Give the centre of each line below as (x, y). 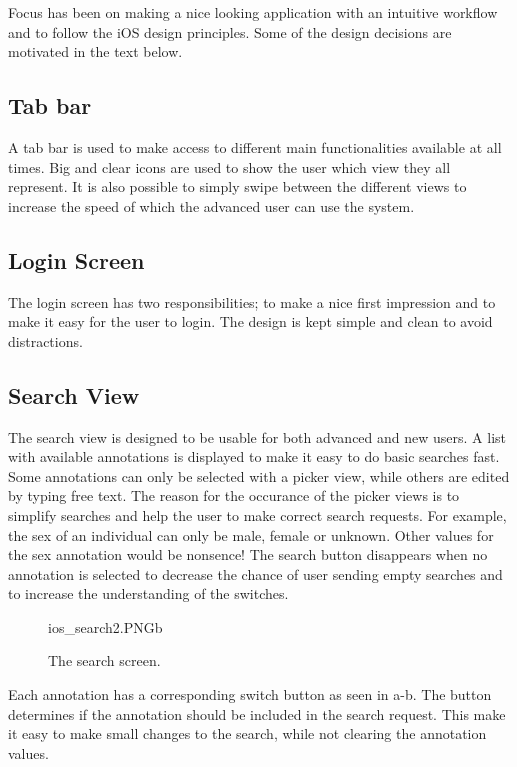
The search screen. (104, 660)
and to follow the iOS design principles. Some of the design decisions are (230, 31)
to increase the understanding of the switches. (148, 593)
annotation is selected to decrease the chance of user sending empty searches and (255, 573)
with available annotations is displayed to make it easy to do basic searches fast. (254, 456)
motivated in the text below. (95, 51)
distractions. (45, 340)
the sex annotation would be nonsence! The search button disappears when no (248, 554)
